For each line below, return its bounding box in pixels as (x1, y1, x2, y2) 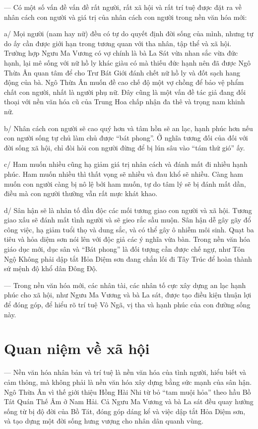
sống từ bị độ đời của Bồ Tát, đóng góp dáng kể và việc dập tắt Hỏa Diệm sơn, (4, 406, 246, 416)
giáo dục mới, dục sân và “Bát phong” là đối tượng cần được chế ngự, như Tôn (4, 244, 245, 254)
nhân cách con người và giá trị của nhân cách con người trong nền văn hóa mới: (4, 11, 247, 22)
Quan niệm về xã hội (4, 338, 150, 358)
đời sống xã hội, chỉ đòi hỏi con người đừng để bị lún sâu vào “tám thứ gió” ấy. (4, 142, 245, 152)
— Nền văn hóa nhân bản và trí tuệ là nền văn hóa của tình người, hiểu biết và (4, 367, 247, 377)
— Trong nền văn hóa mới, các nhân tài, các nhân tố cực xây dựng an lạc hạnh (4, 280, 246, 290)
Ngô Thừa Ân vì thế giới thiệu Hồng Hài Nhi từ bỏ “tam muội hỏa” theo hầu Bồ (4, 386, 251, 397)
